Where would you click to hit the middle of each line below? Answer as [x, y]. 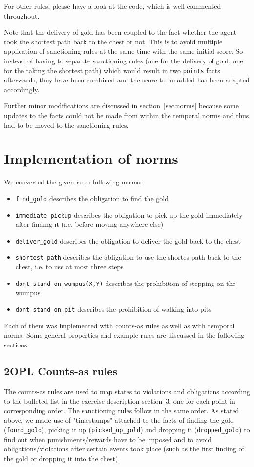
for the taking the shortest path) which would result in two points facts [112, 70]
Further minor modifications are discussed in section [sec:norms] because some [121, 106]
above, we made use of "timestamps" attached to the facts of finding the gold [119, 420]
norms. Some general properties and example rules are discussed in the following [124, 335]
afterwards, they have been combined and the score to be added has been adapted [127, 80]
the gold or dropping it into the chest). [62, 458]
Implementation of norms [91, 158]
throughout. [22, 15]
